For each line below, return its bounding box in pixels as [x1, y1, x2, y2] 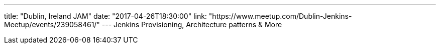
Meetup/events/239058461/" [4, 20, 100, 29]
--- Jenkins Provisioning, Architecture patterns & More [101, 20, 282, 29]
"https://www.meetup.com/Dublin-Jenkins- [208, 12, 352, 20]
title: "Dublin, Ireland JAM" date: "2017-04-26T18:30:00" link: [4, 12, 207, 20]
